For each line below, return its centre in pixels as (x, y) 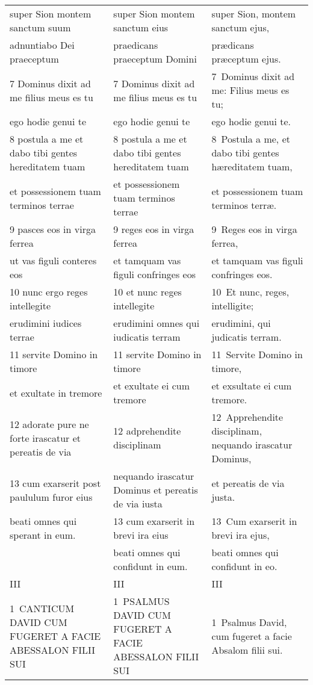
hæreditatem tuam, (252, 166)
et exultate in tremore (56, 392)
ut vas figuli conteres (53, 260)
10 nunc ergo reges (49, 292)
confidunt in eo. (244, 566)
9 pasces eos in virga (53, 229)
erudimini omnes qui (156, 323)
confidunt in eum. (150, 566)
